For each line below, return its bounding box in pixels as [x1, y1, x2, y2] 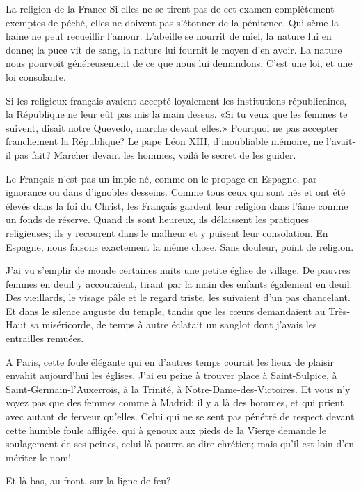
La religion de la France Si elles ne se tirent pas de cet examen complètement [6, 1, 335, 15]
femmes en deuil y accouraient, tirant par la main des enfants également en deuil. [6, 276, 353, 291]
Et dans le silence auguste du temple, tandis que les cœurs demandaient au [6, 303, 326, 318]
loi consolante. [6, 69, 66, 84]
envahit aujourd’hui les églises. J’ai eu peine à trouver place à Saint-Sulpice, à [6, 368, 337, 383]
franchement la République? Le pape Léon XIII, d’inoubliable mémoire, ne [6, 134, 323, 148]
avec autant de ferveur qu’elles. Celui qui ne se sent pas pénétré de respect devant [6, 409, 355, 424]
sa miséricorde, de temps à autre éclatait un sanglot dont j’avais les [30, 317, 317, 332]
